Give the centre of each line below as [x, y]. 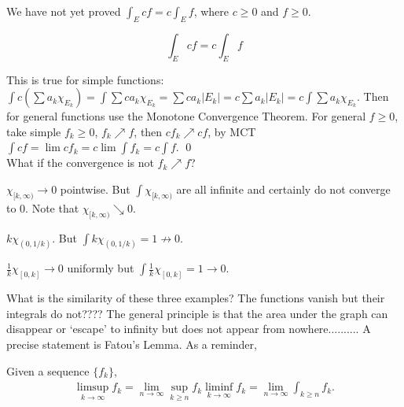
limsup [93, 388]
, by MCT [232, 131]
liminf [219, 388]
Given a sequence [48, 370]
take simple [34, 131]
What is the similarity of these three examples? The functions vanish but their [196, 298]
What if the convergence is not [80, 163]
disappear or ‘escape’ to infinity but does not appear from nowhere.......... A [189, 329]
